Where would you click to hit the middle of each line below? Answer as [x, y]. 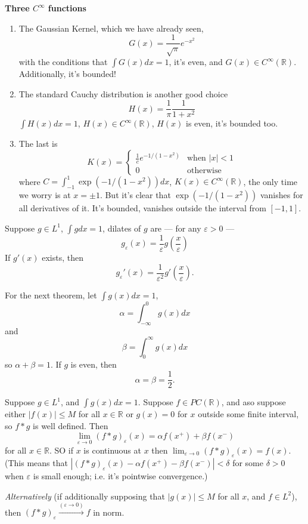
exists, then [63, 258]
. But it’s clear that [135, 195]
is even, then [94, 364]
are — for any [176, 228]
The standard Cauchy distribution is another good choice [123, 93]
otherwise [204, 171]
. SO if [61, 450]
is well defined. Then [71, 425]
